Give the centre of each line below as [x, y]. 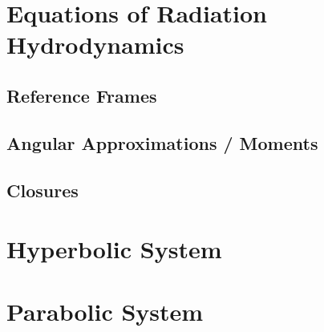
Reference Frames [82, 95]
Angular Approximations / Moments [162, 142]
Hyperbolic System [114, 249]
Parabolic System [105, 312]
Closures [43, 190]
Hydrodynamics [95, 45]
